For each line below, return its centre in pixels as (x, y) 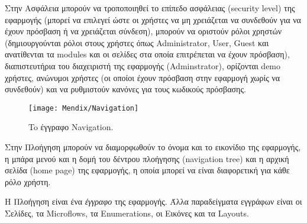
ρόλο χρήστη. (28, 181)
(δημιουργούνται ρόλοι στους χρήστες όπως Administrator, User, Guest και (137, 42)
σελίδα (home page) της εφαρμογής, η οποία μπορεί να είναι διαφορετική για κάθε (147, 170)
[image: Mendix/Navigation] (84, 108)
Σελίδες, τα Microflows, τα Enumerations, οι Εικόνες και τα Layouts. (127, 213)
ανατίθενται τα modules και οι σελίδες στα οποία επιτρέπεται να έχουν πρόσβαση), (147, 54)
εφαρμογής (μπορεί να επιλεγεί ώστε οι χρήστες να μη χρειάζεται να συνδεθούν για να (153, 19)
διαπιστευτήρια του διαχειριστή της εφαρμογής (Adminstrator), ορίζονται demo (143, 65)
